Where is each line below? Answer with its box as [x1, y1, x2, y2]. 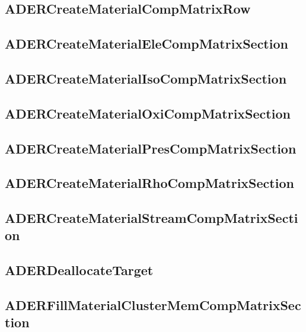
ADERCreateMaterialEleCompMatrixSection [5, 34, 288, 53]
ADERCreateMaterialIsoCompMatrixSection [5, 69, 287, 87]
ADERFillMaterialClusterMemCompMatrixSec [5, 296, 301, 314]
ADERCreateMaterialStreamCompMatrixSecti [5, 209, 298, 227]
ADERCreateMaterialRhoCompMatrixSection [5, 174, 294, 192]
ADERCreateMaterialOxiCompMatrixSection [5, 104, 291, 122]
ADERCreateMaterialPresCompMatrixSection [5, 139, 297, 157]
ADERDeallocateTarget [5, 261, 154, 279]
